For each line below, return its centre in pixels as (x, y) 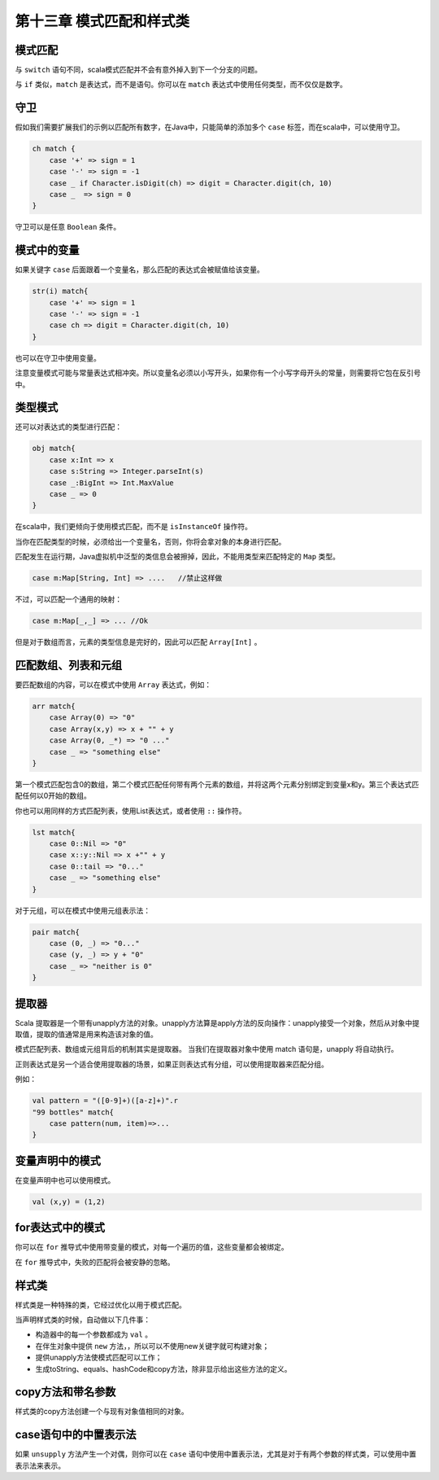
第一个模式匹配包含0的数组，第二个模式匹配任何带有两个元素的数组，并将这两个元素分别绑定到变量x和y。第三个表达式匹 (217, 784)
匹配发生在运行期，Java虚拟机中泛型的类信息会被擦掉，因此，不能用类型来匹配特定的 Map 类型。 (178, 557)
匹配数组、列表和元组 (68, 665)
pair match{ (56, 932)
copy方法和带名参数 (65, 1392)
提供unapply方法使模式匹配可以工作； (99, 1357)
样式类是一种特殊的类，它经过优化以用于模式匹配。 (100, 1305)
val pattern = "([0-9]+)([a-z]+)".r (105, 1101)
